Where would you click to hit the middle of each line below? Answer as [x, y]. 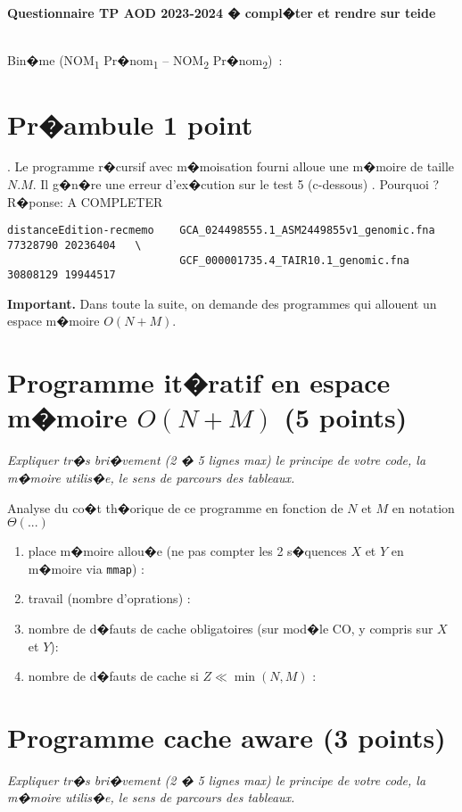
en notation [423, 507]
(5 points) [346, 417]
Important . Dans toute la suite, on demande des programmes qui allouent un [222, 303]
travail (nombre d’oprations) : [109, 598]
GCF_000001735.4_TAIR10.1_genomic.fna [295, 260]
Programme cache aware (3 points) [227, 737]
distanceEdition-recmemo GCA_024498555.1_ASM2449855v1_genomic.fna [221, 231]
